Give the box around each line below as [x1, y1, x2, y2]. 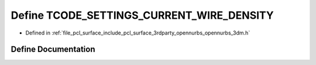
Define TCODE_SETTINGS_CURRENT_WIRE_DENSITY [11, 9, 274, 22]
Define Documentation [11, 45, 95, 54]
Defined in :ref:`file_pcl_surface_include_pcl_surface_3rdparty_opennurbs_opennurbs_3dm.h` [25, 29, 250, 36]
